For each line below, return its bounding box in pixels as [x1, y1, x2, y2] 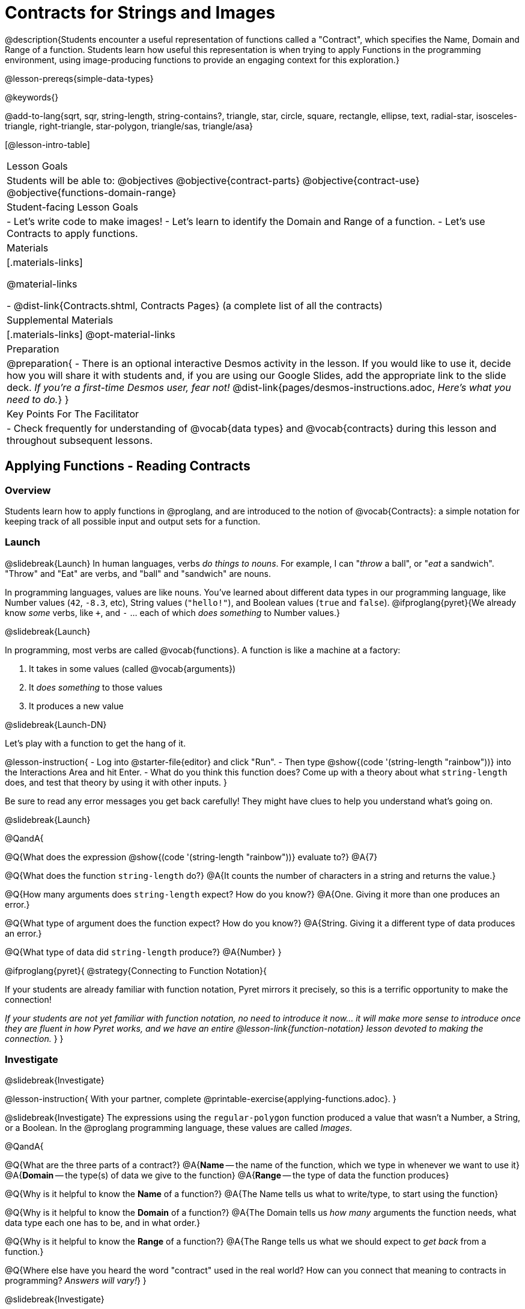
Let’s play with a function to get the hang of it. [5, 738, 186, 748]
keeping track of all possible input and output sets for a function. [5, 516, 261, 526]
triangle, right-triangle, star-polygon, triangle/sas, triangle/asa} [5, 120, 253, 131]
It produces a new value [29, 700, 124, 711]
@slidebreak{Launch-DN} [5, 719, 107, 730]
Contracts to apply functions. [7, 227, 138, 239]
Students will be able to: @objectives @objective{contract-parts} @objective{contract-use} [7, 174, 420, 186]
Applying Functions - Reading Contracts [5, 458, 250, 474]
